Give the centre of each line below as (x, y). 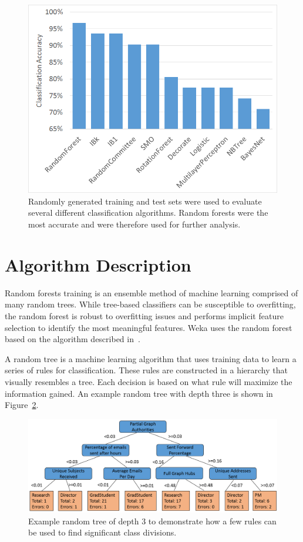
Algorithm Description (98, 264)
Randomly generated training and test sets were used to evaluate (145, 201)
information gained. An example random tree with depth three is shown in (139, 393)
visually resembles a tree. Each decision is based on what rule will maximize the (149, 381)
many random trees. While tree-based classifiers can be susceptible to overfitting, (150, 304)
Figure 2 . (22, 405)
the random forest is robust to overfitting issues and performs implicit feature (144, 315)
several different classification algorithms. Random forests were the (148, 213)
